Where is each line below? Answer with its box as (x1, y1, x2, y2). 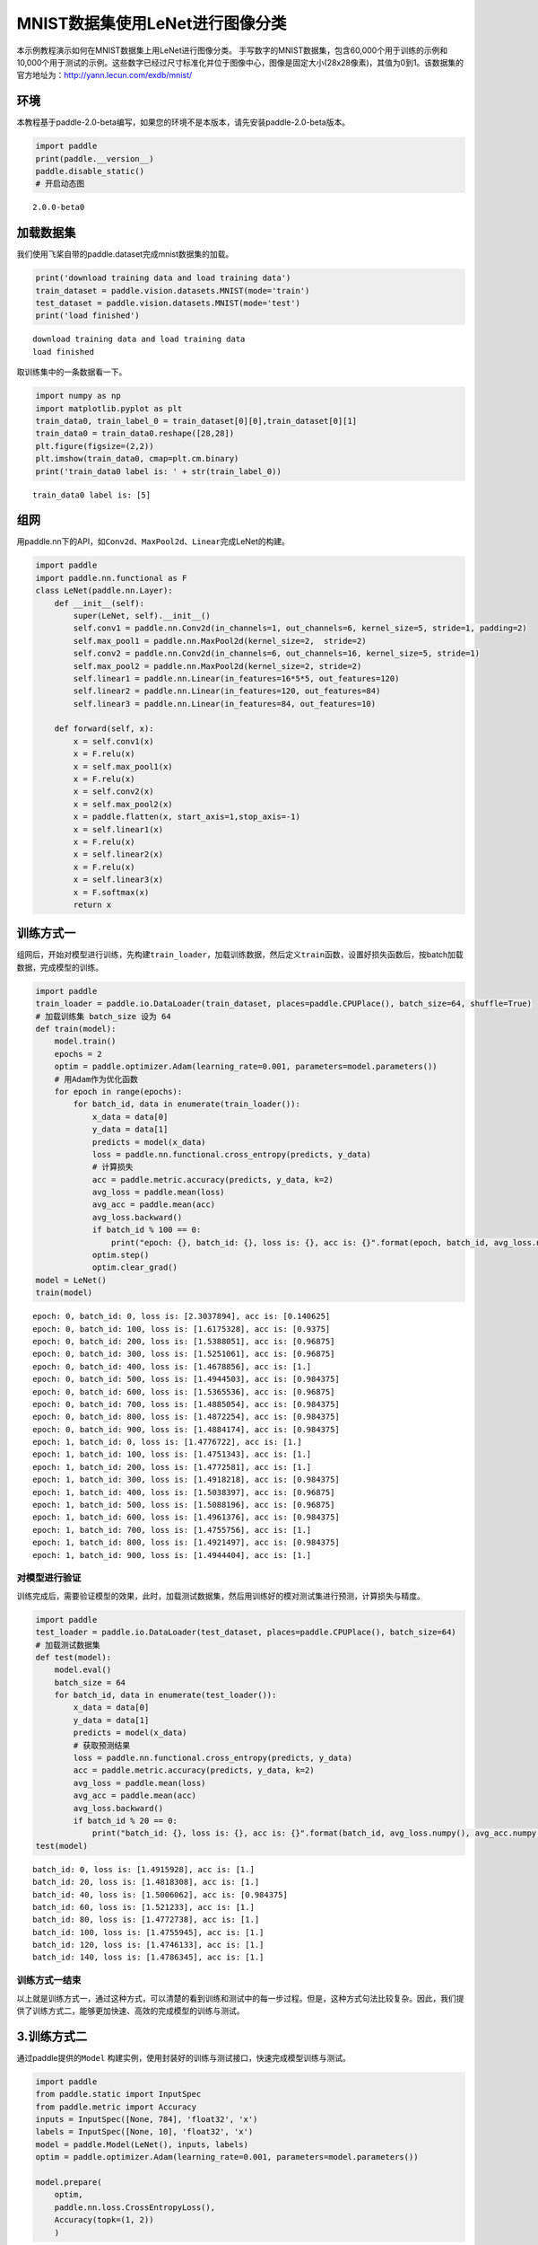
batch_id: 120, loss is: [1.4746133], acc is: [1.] (32, 1940, 265, 1950)
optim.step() (91, 1250, 150, 1261)
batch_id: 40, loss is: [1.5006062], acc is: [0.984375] (32, 1889, 289, 1899)
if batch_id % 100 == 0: (91, 1225, 202, 1235)
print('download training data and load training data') (35, 273, 291, 283)
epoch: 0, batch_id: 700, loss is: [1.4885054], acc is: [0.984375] (32, 1399, 340, 1409)
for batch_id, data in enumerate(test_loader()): (54, 1690, 277, 1701)
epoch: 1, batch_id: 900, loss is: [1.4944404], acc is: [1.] (32, 1550, 312, 1560)
